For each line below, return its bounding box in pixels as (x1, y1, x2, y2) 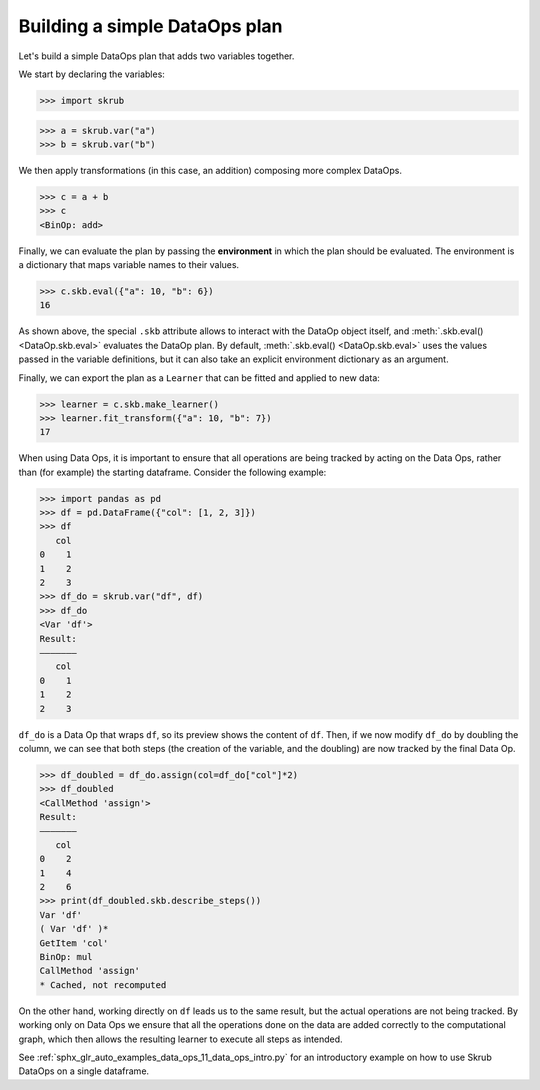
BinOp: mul (39, 951, 93, 962)
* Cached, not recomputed (39, 979, 167, 990)
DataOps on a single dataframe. (18, 1065, 150, 1077)
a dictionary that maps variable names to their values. (18, 259, 240, 271)
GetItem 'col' (39, 937, 109, 949)
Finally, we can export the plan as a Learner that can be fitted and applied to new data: (18, 371, 380, 384)
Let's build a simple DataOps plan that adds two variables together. (18, 50, 295, 62)
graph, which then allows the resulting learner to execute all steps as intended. (18, 1033, 344, 1045)
